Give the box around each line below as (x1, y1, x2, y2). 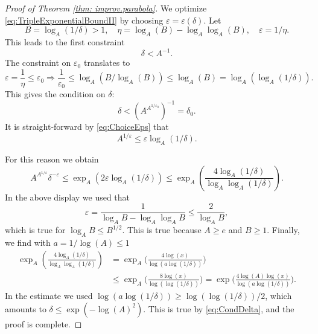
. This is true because (122, 223, 202, 236)
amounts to (5, 302, 46, 315)
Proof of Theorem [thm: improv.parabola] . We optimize (5, 2, 207, 14)
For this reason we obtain (5, 153, 99, 165)
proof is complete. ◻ (5, 317, 82, 330)
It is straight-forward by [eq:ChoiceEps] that (5, 120, 169, 133)
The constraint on (5, 56, 71, 69)
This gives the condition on (5, 88, 106, 100)
